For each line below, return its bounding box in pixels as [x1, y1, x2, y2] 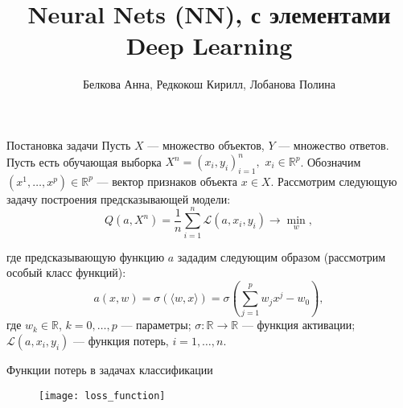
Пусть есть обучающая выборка [6, 153, 162, 169]
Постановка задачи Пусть [6, 136, 131, 153]
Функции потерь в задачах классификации [6, 361, 213, 378]
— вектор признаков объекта [97, 172, 238, 189]
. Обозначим [300, 153, 361, 169]
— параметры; [121, 316, 191, 333]
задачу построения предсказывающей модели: [6, 190, 231, 207]
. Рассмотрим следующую [270, 172, 397, 189]
